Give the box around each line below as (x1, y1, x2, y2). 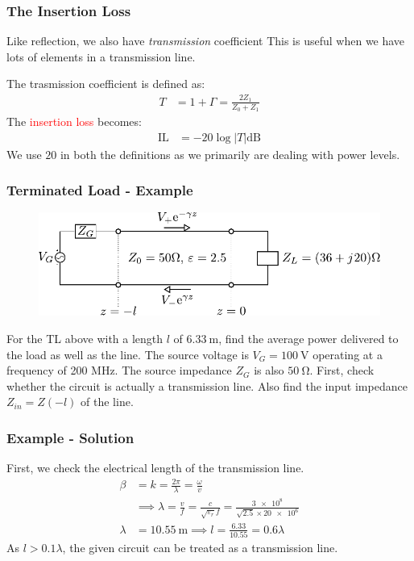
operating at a (313, 345, 383, 362)
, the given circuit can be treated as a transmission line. (62, 539, 338, 556)
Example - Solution (6, 427, 135, 447)
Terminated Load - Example (6, 180, 193, 200)
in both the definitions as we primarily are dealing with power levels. (60, 145, 400, 162)
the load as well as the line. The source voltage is (6, 345, 249, 362)
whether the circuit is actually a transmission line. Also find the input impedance (6, 377, 408, 394)
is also (254, 362, 284, 379)
